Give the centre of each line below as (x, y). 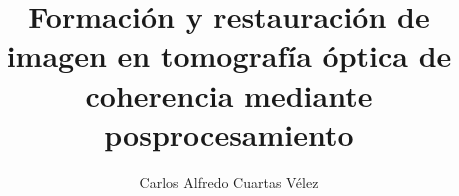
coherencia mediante (229, 94)
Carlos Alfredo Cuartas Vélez (229, 181)
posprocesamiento (229, 133)
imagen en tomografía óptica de (229, 55)
